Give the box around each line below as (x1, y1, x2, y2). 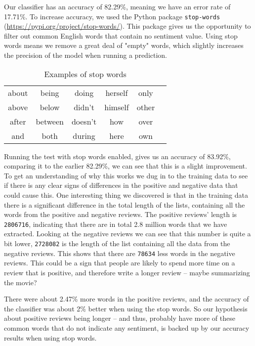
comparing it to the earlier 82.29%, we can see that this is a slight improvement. (4, 161, 247, 171)
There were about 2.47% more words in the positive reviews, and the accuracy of (4, 294, 249, 304)
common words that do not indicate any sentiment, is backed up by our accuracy (4, 322, 250, 333)
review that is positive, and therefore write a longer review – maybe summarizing (4, 267, 250, 277)
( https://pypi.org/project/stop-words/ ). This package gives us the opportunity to (4, 21, 251, 31)
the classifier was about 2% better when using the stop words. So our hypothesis (4, 303, 248, 313)
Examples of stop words (44, 68, 127, 80)
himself (104, 101, 129, 113)
